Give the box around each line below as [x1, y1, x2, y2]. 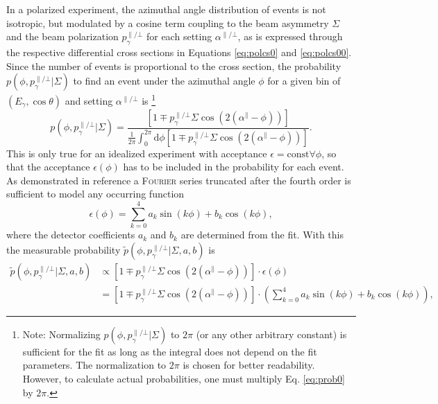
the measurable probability [6, 242, 121, 256]
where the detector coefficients [6, 227, 135, 242]
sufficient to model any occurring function [6, 186, 185, 201]
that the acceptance [6, 159, 90, 174]
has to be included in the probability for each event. [123, 159, 344, 174]
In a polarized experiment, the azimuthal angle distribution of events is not [6, 2, 326, 16]
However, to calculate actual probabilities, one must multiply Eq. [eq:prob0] [22, 371, 345, 386]
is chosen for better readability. [183, 358, 315, 372]
